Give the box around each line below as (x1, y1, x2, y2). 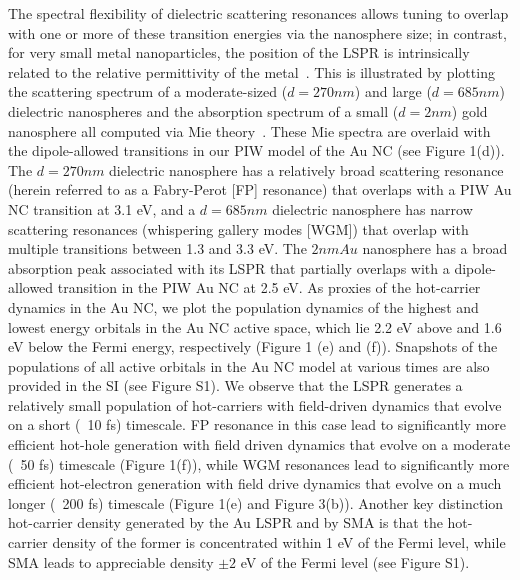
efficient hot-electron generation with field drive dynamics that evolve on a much (8, 473, 502, 494)
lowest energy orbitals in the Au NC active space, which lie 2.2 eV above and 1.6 (8, 316, 502, 337)
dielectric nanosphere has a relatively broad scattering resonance (109, 159, 504, 180)
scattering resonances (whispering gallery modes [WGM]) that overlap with (8, 218, 469, 239)
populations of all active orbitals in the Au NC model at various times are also (8, 355, 490, 376)
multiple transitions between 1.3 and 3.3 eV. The (8, 238, 307, 259)
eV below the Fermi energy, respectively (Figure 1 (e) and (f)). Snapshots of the (8, 336, 498, 357)
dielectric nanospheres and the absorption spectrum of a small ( (8, 100, 399, 121)
